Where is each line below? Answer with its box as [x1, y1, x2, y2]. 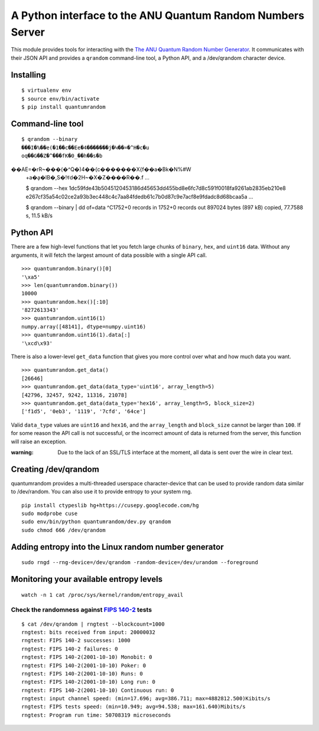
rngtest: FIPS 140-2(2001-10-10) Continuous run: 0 [21, 687, 174, 694]
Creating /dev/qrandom [11, 464, 100, 474]
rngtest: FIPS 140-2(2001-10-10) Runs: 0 [21, 670, 143, 677]
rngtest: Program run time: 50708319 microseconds [21, 711, 171, 719]
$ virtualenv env [21, 87, 71, 94]
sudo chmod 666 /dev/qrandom [21, 527, 106, 533]
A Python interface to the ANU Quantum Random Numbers [11, 9, 304, 22]
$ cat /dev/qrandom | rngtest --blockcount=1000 [21, 620, 165, 627]
